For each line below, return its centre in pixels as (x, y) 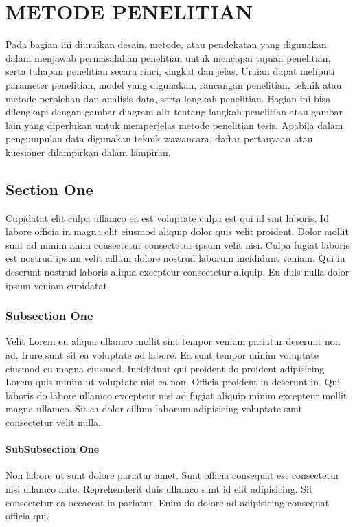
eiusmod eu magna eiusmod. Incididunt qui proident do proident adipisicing (165, 368)
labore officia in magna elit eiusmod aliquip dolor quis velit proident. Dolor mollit (177, 231)
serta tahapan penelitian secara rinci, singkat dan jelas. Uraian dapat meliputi (170, 71)
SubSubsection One (53, 449)
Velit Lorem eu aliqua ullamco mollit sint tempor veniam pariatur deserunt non (173, 341)
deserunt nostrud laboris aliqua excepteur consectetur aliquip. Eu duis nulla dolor (177, 272)
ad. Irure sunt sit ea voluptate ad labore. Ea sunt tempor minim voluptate (162, 355)
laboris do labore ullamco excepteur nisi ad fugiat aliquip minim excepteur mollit (176, 395)
